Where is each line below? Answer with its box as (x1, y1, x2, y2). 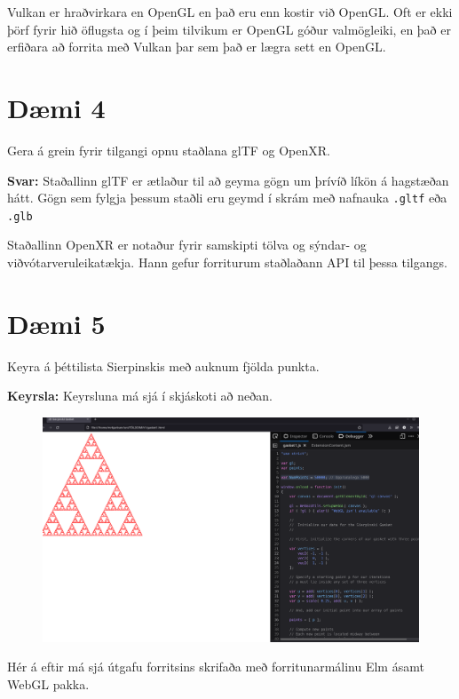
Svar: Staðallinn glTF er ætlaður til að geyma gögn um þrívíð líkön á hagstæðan (7, 171, 449, 189)
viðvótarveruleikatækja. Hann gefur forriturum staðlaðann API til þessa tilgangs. (7, 253, 447, 271)
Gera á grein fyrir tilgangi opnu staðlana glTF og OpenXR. (7, 140, 330, 159)
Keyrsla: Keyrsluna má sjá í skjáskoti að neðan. (7, 386, 273, 405)
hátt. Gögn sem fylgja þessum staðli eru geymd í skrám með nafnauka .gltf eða (7, 188, 447, 207)
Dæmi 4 (7, 89, 106, 125)
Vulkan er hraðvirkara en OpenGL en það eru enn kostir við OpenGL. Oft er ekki (7, 3, 453, 20)
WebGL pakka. (7, 675, 90, 694)
